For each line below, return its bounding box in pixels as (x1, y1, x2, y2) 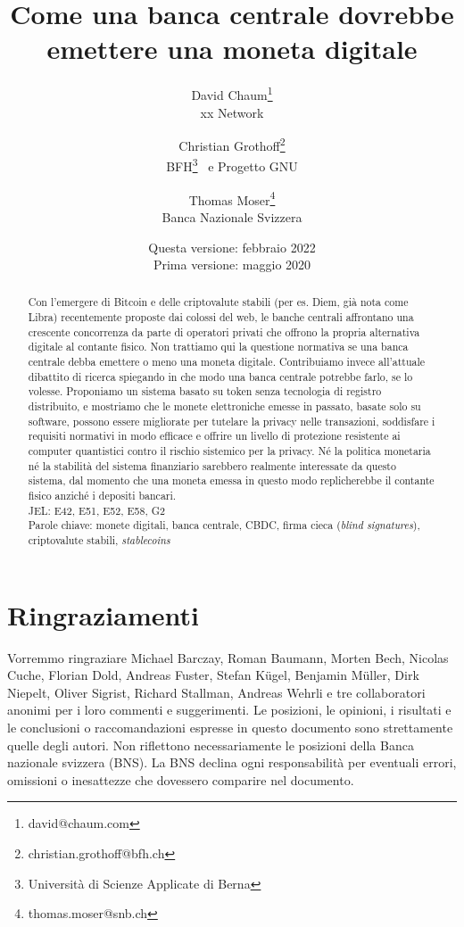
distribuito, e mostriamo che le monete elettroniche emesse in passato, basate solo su (28, 399, 421, 414)
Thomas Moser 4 (188, 187, 276, 209)
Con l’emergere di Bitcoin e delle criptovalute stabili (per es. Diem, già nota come (28, 294, 409, 310)
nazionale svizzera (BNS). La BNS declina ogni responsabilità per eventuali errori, (7, 753, 457, 772)
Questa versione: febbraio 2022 (148, 237, 316, 256)
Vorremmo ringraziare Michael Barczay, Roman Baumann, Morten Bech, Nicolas (7, 648, 449, 666)
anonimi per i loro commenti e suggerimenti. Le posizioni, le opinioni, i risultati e (7, 700, 452, 719)
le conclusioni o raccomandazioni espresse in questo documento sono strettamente (7, 717, 453, 736)
